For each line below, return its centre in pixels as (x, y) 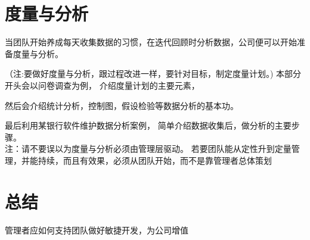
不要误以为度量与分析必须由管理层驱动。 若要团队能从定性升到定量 (160, 149)
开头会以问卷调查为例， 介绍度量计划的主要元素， (102, 85)
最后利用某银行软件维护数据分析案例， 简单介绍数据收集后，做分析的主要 (148, 125)
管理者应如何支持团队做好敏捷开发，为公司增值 (97, 230)
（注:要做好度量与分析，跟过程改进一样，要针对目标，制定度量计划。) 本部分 (153, 74)
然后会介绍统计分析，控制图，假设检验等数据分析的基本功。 (122, 105)
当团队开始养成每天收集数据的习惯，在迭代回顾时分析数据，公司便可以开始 (151, 42)
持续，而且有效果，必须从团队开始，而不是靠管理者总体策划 (155, 160)
